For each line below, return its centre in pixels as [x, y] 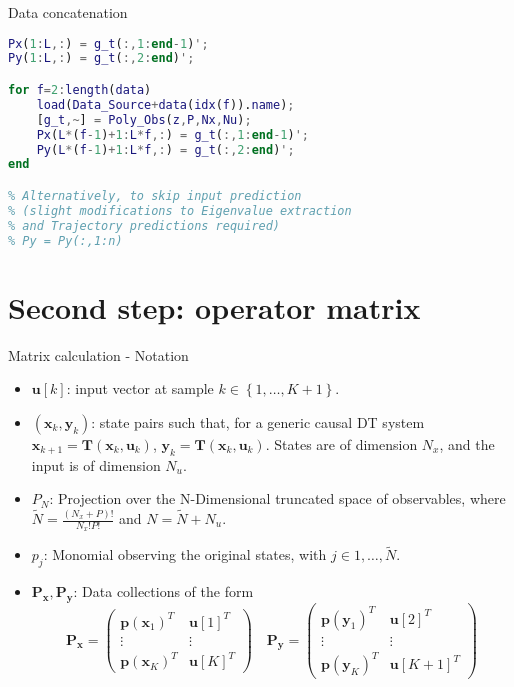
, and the [467, 443]
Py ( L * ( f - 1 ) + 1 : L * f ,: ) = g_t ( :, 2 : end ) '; [165, 149]
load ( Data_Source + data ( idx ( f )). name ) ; [165, 104]
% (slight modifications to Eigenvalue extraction [180, 210]
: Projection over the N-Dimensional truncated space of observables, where [277, 498]
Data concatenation [68, 12]
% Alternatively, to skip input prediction [155, 195]
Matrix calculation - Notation [98, 354]
